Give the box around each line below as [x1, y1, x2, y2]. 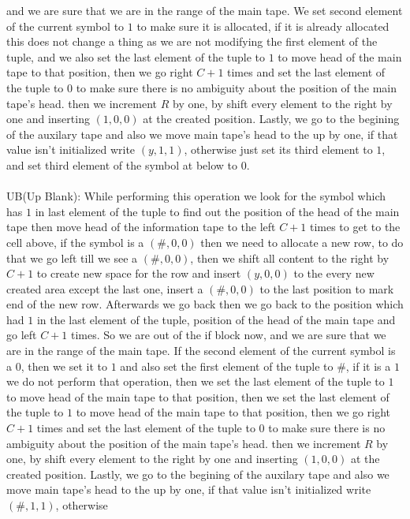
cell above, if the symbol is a [6, 233, 144, 250]
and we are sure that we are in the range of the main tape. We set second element [6, 2, 403, 18]
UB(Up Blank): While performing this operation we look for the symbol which [6, 188, 386, 204]
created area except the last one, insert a [6, 280, 203, 297]
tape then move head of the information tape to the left [6, 218, 276, 235]
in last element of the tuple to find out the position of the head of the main [35, 203, 400, 219]
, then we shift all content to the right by [190, 249, 389, 266]
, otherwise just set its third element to [184, 141, 373, 158]
